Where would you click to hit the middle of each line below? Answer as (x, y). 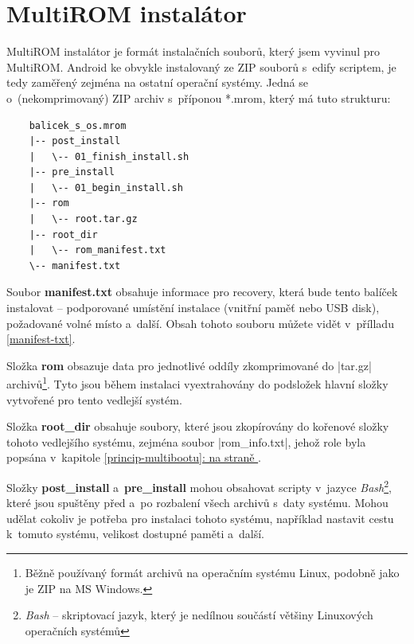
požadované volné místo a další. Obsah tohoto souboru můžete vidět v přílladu (200, 323)
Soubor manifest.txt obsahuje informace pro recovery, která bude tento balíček (202, 292)
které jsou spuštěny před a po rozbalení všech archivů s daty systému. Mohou (197, 503)
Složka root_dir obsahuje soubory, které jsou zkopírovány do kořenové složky (198, 426)
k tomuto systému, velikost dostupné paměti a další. (135, 534)
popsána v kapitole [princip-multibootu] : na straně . (134, 457)
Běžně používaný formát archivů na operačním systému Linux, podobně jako (212, 573)
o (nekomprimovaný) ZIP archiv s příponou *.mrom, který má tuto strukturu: (199, 98)
